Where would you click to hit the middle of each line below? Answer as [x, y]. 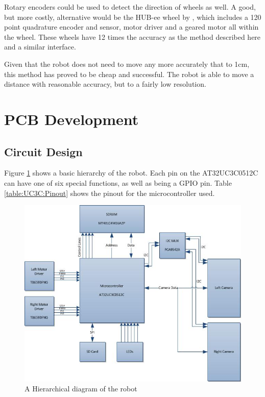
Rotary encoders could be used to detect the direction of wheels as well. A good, [130, 7]
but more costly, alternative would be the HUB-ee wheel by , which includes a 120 [133, 17]
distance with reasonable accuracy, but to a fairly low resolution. [105, 84]
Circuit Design [43, 151]
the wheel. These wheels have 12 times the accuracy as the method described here [132, 36]
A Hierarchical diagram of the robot [81, 389]
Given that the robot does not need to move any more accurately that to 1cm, [127, 64]
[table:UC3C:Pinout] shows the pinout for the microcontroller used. [110, 193]
